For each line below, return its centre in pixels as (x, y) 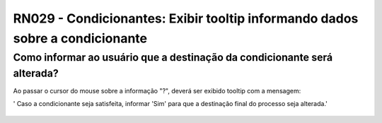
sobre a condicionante (80, 38)
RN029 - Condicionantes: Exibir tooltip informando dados (186, 18)
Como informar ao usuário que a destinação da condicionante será (173, 57)
